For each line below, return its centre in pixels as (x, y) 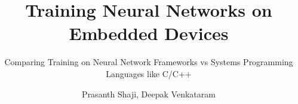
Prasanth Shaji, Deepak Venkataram (149, 94)
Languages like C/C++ (149, 73)
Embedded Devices (149, 33)
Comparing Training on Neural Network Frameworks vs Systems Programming (149, 62)
